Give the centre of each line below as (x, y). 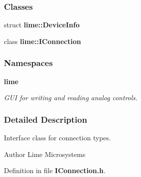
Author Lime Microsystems (45, 154)
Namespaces (28, 63)
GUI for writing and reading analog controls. (71, 98)
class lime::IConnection (43, 41)
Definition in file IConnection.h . (55, 170)
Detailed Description (46, 119)
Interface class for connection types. (58, 138)
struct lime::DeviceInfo (42, 25)
